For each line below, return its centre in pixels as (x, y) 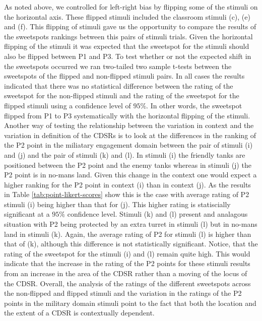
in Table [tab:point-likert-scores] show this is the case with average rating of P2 (127, 194)
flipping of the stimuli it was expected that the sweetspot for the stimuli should (127, 46)
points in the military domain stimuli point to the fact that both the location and (130, 303)
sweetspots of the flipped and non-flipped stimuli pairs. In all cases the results (124, 76)
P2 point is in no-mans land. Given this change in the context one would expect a (130, 175)
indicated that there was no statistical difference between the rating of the (119, 85)
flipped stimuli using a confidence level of (68, 105)
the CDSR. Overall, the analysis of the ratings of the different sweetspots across (127, 283)
